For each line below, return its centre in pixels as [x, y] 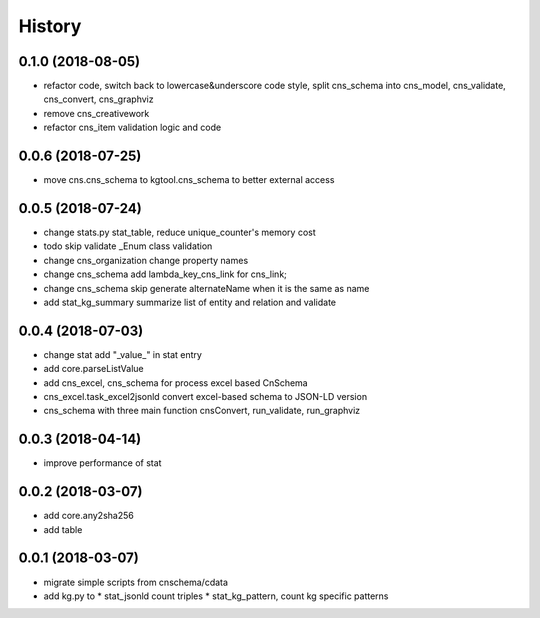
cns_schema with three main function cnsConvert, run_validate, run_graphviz [202, 411]
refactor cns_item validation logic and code [132, 127]
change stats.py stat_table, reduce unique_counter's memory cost [180, 232]
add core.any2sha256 [88, 516]
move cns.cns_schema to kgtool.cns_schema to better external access [189, 180]
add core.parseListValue [93, 369]
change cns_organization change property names [146, 260]
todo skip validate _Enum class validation [128, 246]
